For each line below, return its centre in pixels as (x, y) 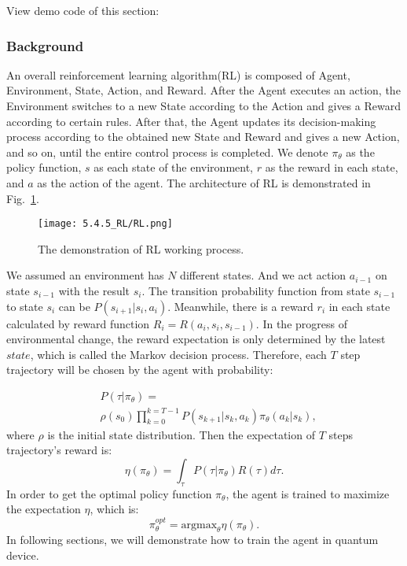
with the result (94, 290)
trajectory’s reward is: (59, 450)
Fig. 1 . (23, 198)
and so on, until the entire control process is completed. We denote (167, 152)
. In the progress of (301, 323)
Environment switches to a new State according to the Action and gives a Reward (203, 105)
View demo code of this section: (83, 10)
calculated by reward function (78, 323)
